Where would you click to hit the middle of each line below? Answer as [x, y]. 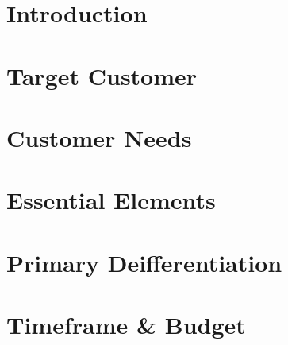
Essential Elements [111, 200]
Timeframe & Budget [126, 325]
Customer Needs [99, 137]
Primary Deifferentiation [144, 262]
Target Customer [102, 75]
